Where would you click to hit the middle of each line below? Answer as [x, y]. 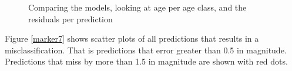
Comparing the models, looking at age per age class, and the [137, 7]
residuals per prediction [71, 18]
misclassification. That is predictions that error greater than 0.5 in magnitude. [146, 50]
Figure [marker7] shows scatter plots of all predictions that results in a [132, 38]
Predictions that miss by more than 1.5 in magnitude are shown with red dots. [146, 61]
